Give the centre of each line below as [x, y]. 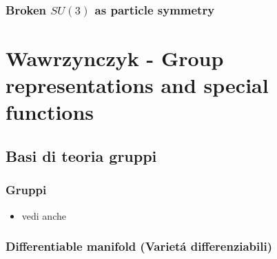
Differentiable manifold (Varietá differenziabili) [139, 246]
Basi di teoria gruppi [81, 155]
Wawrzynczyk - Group [115, 58]
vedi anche [44, 215]
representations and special [137, 85]
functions [50, 112]
